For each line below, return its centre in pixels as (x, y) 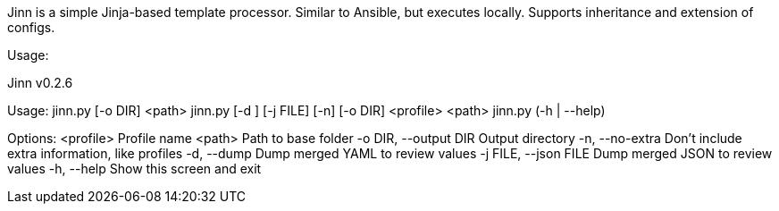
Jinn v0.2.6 (40, 83)
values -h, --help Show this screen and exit (134, 169)
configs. (31, 27)
